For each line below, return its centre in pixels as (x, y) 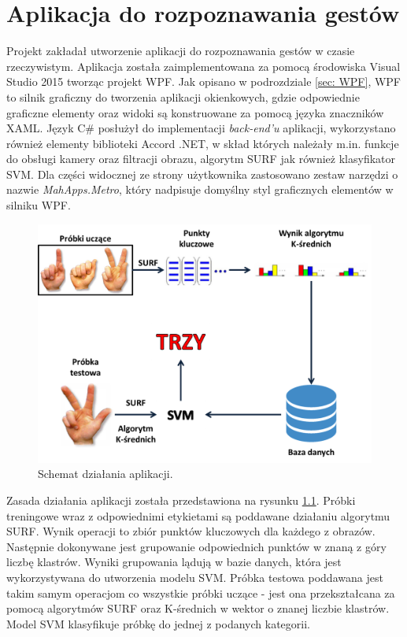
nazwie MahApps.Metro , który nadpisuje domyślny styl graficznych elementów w (200, 189)
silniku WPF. (39, 205)
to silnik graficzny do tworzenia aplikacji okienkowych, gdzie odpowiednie (183, 96)
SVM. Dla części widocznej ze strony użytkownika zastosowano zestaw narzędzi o (202, 174)
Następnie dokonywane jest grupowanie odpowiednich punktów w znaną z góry (196, 546)
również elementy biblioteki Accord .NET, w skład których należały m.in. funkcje (203, 143)
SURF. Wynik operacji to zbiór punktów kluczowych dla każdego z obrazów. (191, 531)
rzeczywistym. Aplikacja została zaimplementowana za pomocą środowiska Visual (203, 66)
